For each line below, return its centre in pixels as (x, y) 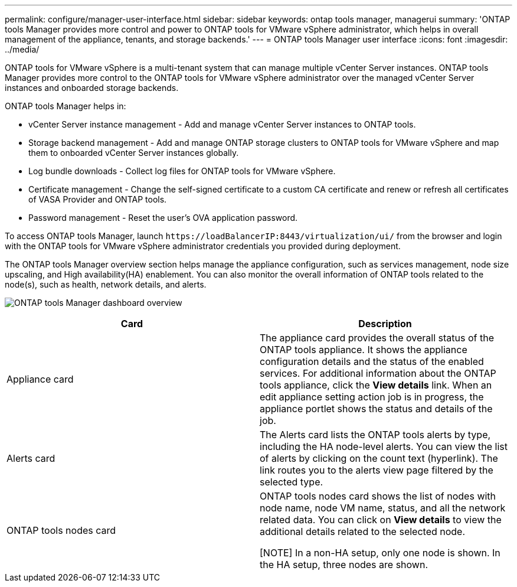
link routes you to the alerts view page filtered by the (377, 470)
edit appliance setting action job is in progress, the (372, 397)
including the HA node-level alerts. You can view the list (384, 446)
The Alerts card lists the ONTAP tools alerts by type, (375, 435)
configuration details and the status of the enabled (372, 361)
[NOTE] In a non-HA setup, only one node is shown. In (380, 553)
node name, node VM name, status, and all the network (383, 508)
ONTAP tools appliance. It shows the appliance (364, 350)
